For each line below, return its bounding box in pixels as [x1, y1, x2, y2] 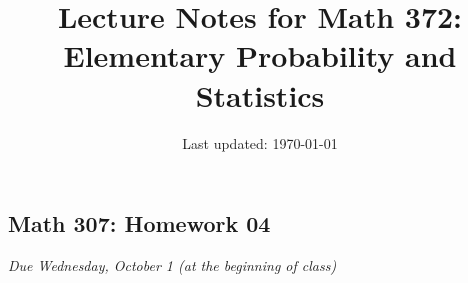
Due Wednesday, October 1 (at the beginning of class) [8, 254, 337, 275]
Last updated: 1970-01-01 [182, 132, 338, 153]
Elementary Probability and [63, 35, 457, 76]
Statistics [195, 74, 325, 115]
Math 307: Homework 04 [8, 208, 271, 239]
